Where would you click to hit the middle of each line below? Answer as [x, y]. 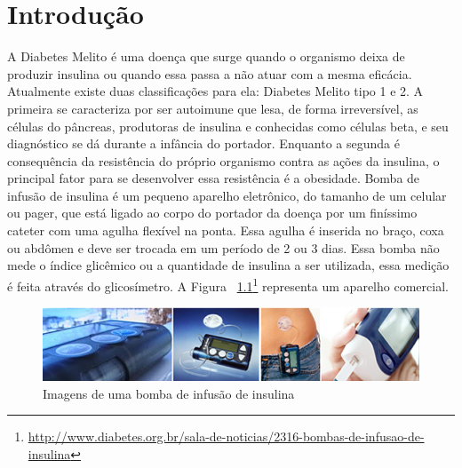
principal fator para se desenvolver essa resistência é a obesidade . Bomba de [214, 178]
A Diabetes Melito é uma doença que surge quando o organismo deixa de [206, 56]
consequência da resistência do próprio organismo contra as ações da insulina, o [223, 160]
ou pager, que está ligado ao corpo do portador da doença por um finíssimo [212, 213]
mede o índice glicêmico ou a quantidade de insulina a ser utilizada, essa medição [228, 265]
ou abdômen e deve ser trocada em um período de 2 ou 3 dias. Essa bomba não [223, 247]
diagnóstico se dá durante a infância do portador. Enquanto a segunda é [203, 143]
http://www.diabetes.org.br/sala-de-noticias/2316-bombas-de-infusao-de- [226, 436]
